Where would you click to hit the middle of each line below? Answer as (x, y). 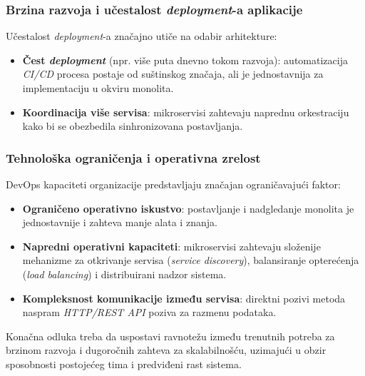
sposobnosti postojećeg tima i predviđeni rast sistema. (124, 364)
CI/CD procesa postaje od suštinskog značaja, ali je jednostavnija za (173, 74)
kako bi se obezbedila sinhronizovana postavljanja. (133, 126)
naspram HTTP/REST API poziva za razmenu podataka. (149, 312)
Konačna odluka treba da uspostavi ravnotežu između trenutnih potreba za (170, 336)
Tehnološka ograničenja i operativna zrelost (133, 157)
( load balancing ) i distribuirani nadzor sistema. (124, 274)
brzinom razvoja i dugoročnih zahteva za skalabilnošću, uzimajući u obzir (166, 350)
